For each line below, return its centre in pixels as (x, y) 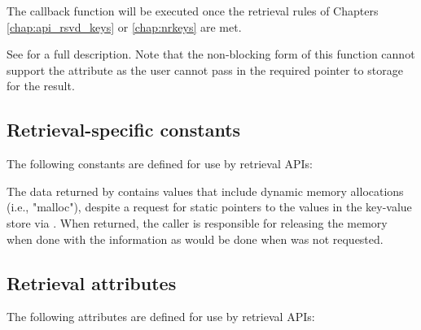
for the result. (41, 86)
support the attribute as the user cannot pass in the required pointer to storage (205, 69)
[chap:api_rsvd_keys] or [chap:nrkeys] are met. (124, 26)
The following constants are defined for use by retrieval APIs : (160, 164)
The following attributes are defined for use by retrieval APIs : (161, 317)
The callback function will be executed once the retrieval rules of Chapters (193, 11)
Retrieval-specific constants (124, 130)
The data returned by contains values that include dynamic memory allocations (205, 191)
